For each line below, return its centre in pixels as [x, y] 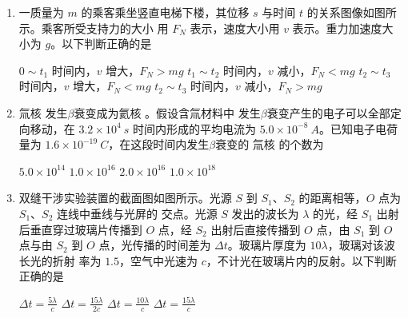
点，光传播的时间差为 [155, 245]
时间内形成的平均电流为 [194, 128]
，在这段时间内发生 [159, 144]
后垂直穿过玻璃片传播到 [80, 229]
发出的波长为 [265, 213]
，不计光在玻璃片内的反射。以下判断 [301, 260]
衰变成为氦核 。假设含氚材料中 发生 [167, 112]
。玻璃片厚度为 [267, 245]
